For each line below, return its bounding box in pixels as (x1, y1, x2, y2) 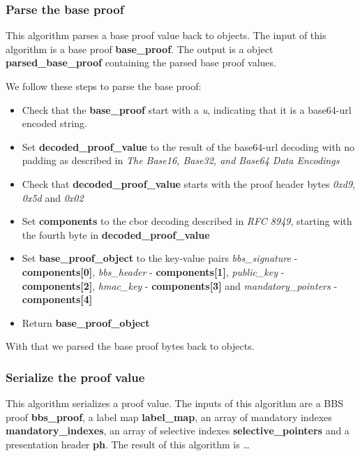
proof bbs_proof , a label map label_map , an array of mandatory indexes (6, 409, 332, 424)
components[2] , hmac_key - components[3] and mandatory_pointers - (22, 278, 338, 293)
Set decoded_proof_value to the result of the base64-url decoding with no (22, 139, 355, 154)
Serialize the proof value (6, 368, 145, 385)
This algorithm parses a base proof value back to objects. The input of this (6, 28, 327, 43)
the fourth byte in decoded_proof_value (22, 227, 210, 242)
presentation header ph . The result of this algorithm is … (6, 436, 250, 451)
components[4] (22, 292, 93, 307)
